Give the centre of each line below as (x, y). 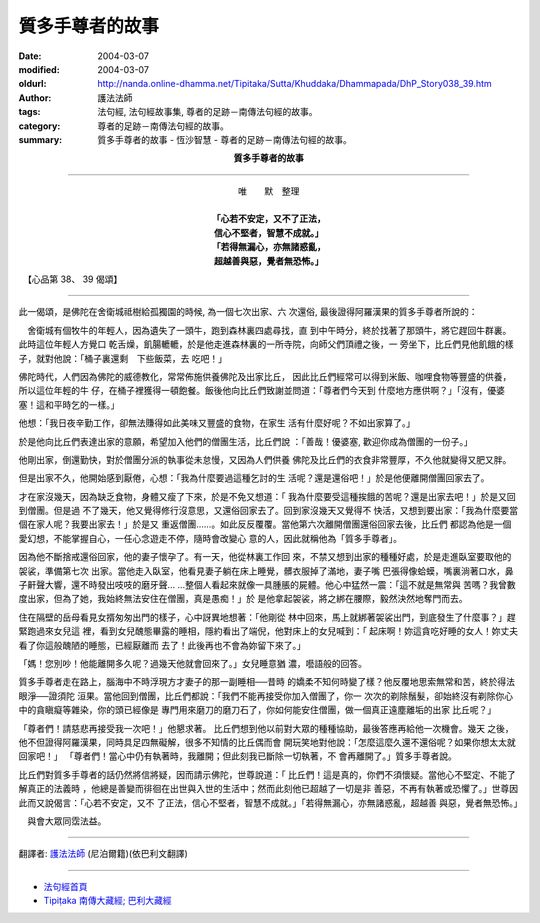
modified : (39, 69)
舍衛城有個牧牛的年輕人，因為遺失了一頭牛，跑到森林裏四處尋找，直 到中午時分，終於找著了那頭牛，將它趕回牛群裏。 (269, 330)
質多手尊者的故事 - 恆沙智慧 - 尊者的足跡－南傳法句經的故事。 (224, 139)
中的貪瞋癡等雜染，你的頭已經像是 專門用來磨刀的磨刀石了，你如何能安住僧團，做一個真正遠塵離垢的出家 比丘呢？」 (257, 710)
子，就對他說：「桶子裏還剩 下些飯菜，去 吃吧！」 (122, 358)
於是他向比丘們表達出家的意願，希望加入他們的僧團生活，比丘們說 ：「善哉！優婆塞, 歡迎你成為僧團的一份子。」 (245, 441)
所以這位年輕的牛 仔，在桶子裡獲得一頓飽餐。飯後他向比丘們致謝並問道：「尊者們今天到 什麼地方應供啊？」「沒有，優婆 (261, 391)
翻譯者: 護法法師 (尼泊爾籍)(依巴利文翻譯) (103, 854)
